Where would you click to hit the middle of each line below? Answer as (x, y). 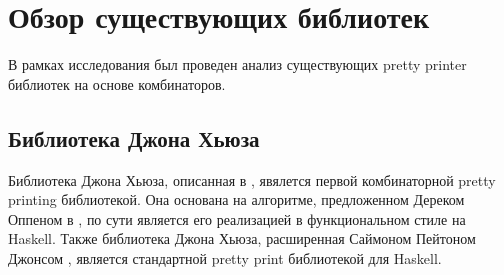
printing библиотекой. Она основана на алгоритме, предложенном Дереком (236, 199)
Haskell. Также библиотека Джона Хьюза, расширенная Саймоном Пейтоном (242, 238)
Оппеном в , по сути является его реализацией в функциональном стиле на (237, 218)
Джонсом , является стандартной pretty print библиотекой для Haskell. (225, 257)
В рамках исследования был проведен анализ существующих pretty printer (237, 64)
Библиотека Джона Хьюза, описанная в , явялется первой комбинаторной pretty (252, 179)
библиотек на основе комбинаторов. (117, 83)
